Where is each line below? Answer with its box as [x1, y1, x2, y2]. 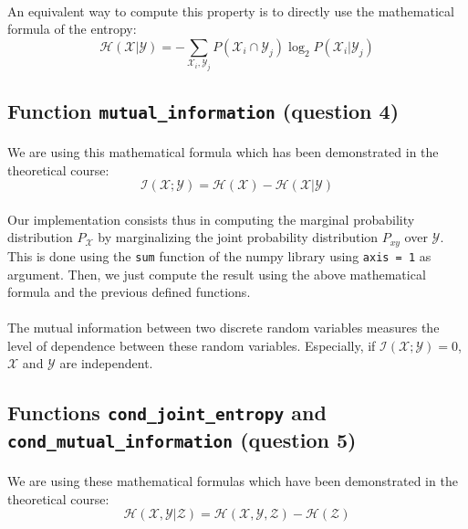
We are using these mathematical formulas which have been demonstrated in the [7, 471, 458, 490]
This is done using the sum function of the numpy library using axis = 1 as [7, 246, 432, 265]
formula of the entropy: [7, 19, 137, 38]
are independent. [59, 354, 153, 373]
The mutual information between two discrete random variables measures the [7, 318, 440, 337]
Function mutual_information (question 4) [7, 97, 400, 125]
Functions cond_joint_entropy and [7, 398, 327, 427]
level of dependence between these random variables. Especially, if [7, 335, 376, 354]
